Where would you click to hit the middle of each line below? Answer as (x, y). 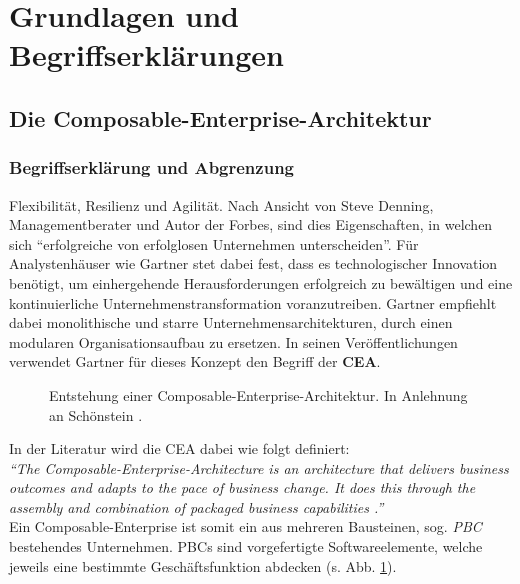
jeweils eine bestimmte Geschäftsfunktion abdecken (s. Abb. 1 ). (203, 565)
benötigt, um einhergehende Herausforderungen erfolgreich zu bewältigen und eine (261, 282)
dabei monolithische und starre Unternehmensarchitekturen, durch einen (231, 322)
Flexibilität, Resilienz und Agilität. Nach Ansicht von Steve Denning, (221, 204)
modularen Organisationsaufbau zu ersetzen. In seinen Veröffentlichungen (233, 341)
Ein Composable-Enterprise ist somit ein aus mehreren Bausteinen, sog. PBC (245, 526)
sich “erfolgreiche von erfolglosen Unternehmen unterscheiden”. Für (214, 243)
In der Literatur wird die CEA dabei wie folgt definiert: (179, 448)
